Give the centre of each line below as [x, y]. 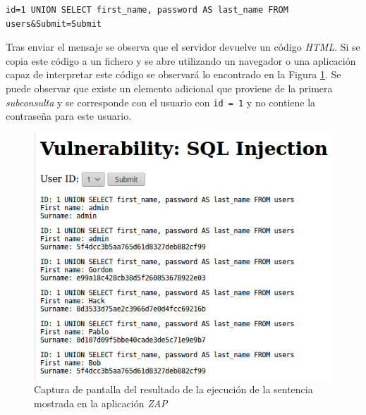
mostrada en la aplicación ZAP [101, 403]
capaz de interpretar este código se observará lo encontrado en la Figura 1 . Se [173, 74]
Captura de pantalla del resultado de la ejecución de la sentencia [173, 389]
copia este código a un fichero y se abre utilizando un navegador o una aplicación [181, 60]
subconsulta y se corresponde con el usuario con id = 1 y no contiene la [161, 102]
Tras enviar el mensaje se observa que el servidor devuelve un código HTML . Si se [183, 47]
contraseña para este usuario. [69, 116]
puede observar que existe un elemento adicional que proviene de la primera [169, 88]
